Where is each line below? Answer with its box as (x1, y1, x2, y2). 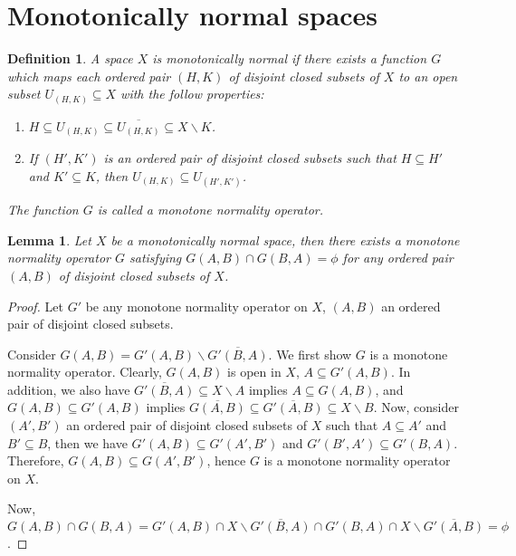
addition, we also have (7, 379, 130, 398)
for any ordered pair (342, 248, 454, 267)
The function (7, 200, 79, 219)
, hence (206, 451, 246, 470)
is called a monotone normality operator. (97, 200, 324, 219)
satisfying (129, 248, 182, 267)
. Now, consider (373, 398, 459, 417)
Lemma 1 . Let (7, 230, 91, 249)
